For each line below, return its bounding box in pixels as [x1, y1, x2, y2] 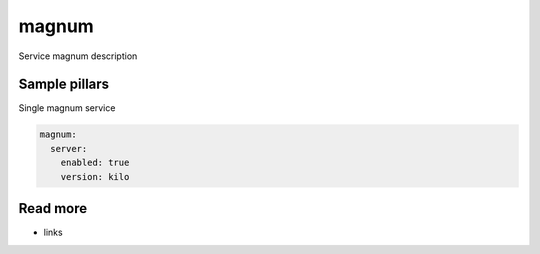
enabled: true [60, 157, 130, 169]
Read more [18, 200, 88, 217]
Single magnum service [18, 102, 116, 114]
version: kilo [60, 171, 130, 182]
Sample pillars [18, 76, 110, 93]
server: [50, 143, 88, 154]
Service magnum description [18, 50, 138, 62]
